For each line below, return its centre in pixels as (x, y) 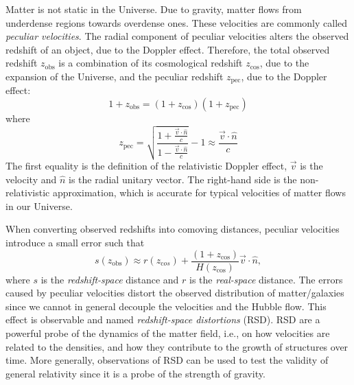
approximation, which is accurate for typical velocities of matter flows (199, 192)
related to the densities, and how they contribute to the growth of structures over (177, 346)
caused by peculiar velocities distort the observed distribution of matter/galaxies (175, 293)
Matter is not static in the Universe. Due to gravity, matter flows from (154, 9)
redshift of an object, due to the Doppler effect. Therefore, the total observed (168, 49)
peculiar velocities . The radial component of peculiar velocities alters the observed (177, 36)
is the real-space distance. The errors (266, 279)
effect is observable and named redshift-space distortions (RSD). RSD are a (163, 319)
